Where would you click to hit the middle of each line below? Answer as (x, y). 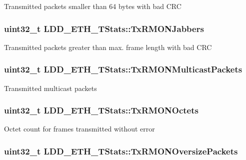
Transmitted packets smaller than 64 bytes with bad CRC (93, 6)
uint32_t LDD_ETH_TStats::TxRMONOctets (101, 110)
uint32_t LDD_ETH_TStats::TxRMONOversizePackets (121, 151)
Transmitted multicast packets (50, 88)
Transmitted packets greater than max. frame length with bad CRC (108, 47)
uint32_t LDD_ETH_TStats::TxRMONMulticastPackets (123, 69)
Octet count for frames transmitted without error (79, 129)
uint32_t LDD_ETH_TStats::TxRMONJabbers (104, 28)
